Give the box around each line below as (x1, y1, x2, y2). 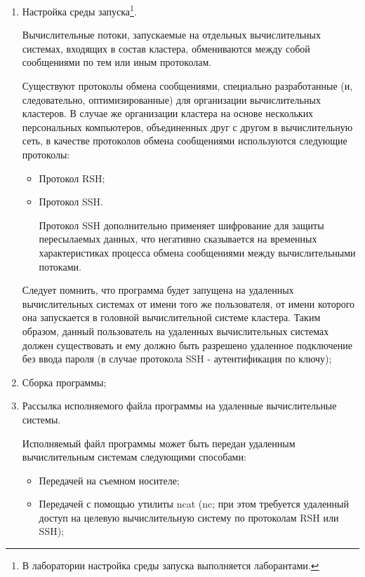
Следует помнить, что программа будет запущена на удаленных (22, 283, 294, 297)
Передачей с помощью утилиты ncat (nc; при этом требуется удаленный (39, 496, 349, 511)
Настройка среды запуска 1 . (22, 2, 137, 18)
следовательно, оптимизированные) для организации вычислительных (22, 92, 321, 107)
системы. (22, 412, 61, 426)
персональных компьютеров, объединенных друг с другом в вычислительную (22, 119, 353, 134)
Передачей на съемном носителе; (39, 473, 180, 487)
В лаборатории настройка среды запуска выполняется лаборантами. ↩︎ (22, 558, 319, 573)
